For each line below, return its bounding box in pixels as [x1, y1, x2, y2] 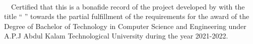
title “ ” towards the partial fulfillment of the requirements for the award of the [4, 11, 249, 21]
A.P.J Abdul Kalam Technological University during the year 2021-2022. [4, 30, 228, 41]
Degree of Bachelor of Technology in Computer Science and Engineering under [4, 20, 246, 31]
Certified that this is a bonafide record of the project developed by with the [11, 1, 245, 11]
